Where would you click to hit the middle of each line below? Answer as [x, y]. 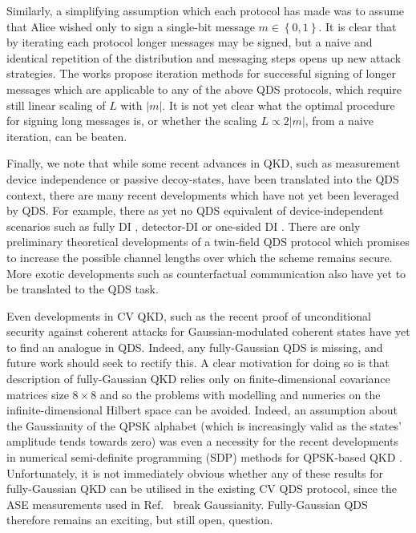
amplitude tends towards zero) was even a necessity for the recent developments [202, 441]
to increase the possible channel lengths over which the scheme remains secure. [200, 257]
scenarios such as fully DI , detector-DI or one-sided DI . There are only [184, 226]
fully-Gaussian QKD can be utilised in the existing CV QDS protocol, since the [202, 489]
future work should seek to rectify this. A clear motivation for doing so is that [198, 363]
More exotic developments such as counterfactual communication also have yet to [206, 273]
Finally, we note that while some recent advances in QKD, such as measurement [204, 163]
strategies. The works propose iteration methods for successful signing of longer [201, 73]
